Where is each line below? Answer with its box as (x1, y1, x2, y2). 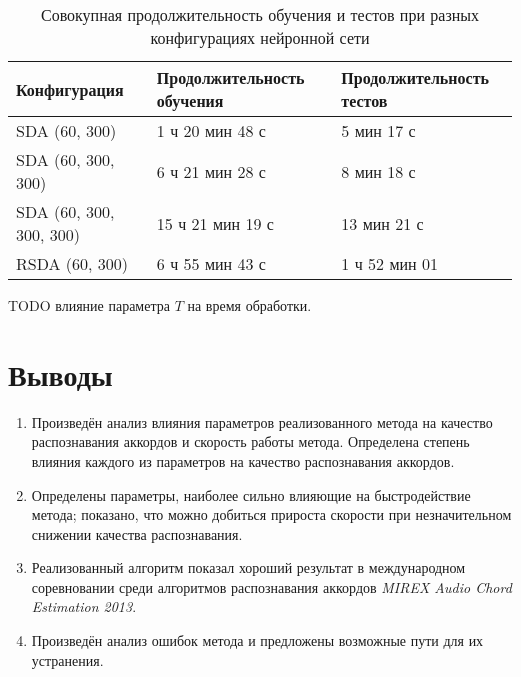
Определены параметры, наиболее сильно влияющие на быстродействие (31, 484, 471, 505)
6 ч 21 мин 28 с (156, 159, 266, 183)
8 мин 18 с (341, 159, 416, 183)
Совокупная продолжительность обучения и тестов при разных (40, 3, 480, 26)
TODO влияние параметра (8, 295, 170, 315)
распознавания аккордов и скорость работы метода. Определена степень (31, 431, 470, 452)
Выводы (8, 353, 113, 394)
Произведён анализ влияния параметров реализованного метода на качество (31, 411, 493, 432)
